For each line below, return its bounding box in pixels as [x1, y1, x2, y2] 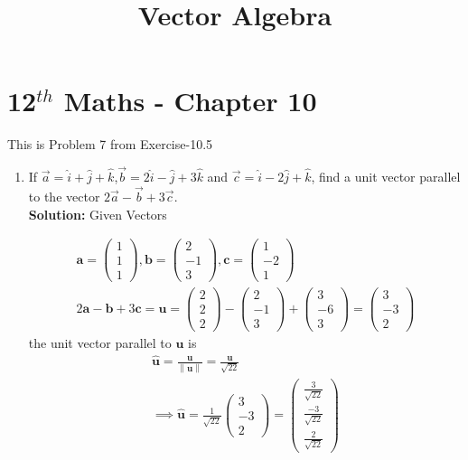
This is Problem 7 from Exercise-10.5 [7, 135, 213, 154]
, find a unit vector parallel [311, 167, 461, 186]
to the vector [28, 186, 100, 205]
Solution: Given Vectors [28, 204, 167, 223]
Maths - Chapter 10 [63, 82, 317, 119]
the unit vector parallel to [28, 333, 172, 352]
